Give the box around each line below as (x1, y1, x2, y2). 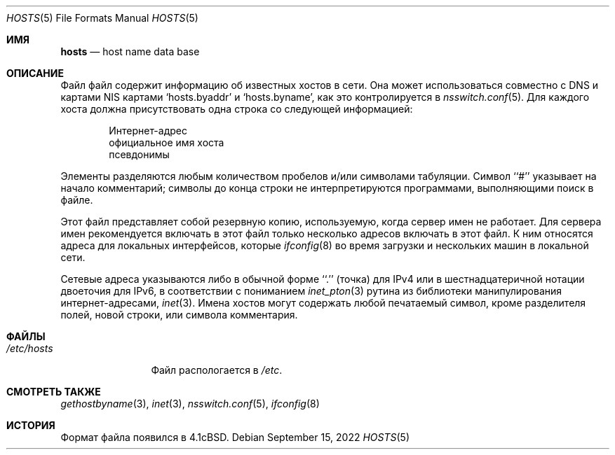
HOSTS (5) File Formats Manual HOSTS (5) (6, 12, 198, 24)
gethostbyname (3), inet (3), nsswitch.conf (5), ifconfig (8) (60, 398, 320, 409)
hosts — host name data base (60, 45, 200, 57)
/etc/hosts (6, 342, 53, 354)
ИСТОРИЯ (6, 419, 55, 431)
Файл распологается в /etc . (151, 364, 283, 376)
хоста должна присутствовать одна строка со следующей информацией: (60, 103, 413, 115)
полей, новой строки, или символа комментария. (60, 309, 298, 321)
